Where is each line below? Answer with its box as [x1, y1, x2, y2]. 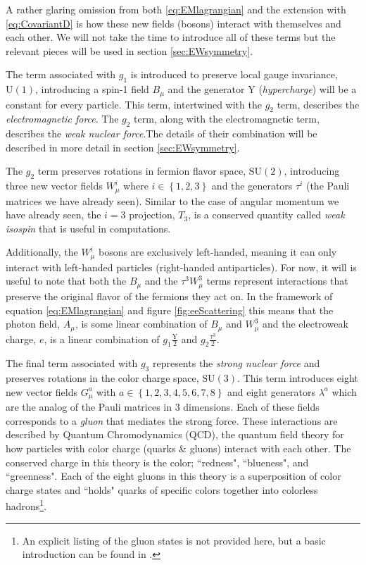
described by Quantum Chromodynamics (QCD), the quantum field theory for [6, 427, 344, 442]
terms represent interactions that [206, 273, 348, 288]
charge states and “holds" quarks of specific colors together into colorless [6, 482, 318, 497]
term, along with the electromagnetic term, [134, 111, 320, 126]
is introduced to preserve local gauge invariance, [130, 67, 338, 82]
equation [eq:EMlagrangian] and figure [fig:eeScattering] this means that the [6, 302, 334, 317]
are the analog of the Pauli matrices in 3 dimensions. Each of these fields [6, 399, 320, 414]
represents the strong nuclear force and [152, 356, 320, 371]
